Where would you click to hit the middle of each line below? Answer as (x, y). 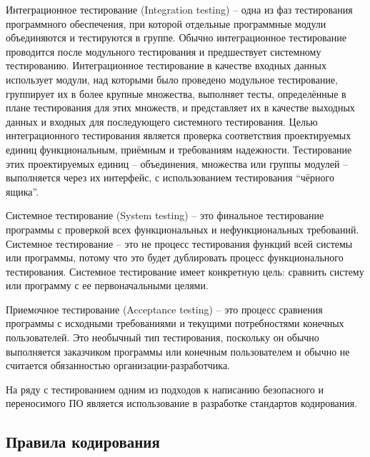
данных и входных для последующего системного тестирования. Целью (162, 121)
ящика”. (22, 191)
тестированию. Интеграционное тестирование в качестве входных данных (166, 65)
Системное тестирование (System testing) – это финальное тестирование (165, 215)
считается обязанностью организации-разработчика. (118, 365)
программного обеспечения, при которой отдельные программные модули (166, 23)
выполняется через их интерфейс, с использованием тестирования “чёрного (170, 177)
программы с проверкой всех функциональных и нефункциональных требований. (182, 229)
